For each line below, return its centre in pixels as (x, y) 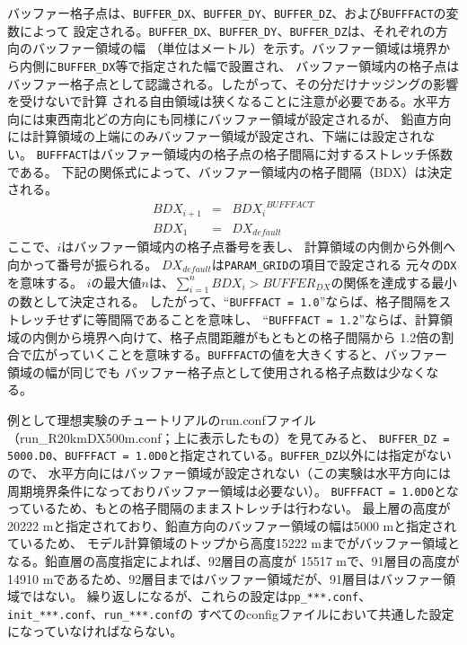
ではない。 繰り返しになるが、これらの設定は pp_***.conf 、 (195, 596)
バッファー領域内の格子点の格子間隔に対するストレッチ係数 (276, 153)
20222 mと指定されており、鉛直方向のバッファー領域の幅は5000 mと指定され (232, 525)
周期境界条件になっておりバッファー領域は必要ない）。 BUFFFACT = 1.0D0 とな (233, 490)
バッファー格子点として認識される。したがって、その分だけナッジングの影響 (233, 83)
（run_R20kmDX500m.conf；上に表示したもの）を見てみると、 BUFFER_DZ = (229, 437)
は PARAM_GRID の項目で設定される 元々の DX (334, 264)
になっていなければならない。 (95, 631)
